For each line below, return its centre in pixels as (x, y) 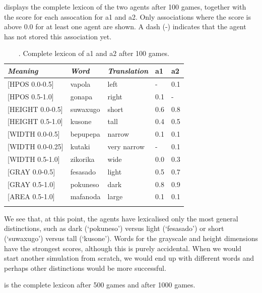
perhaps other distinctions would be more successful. (85, 268)
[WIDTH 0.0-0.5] (34, 134)
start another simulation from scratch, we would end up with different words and (129, 258)
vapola (80, 83)
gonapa (81, 96)
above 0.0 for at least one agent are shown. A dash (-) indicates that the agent (125, 26)
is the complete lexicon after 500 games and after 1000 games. (100, 285)
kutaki (80, 146)
